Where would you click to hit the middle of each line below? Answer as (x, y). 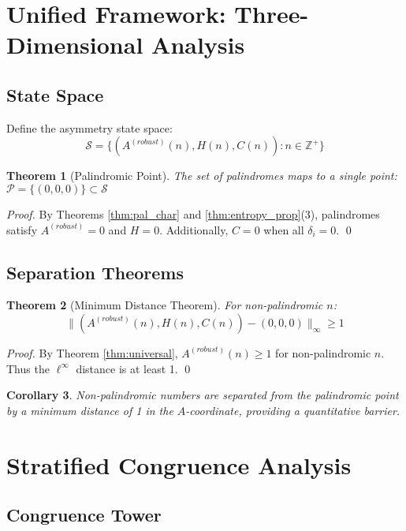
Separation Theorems (95, 272)
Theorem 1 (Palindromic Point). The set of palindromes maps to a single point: (202, 176)
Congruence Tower (84, 515)
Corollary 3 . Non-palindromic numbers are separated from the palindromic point (203, 395)
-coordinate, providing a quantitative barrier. (293, 410)
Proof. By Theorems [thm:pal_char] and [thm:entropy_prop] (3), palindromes (193, 213)
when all (284, 229)
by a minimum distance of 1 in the (90, 410)
